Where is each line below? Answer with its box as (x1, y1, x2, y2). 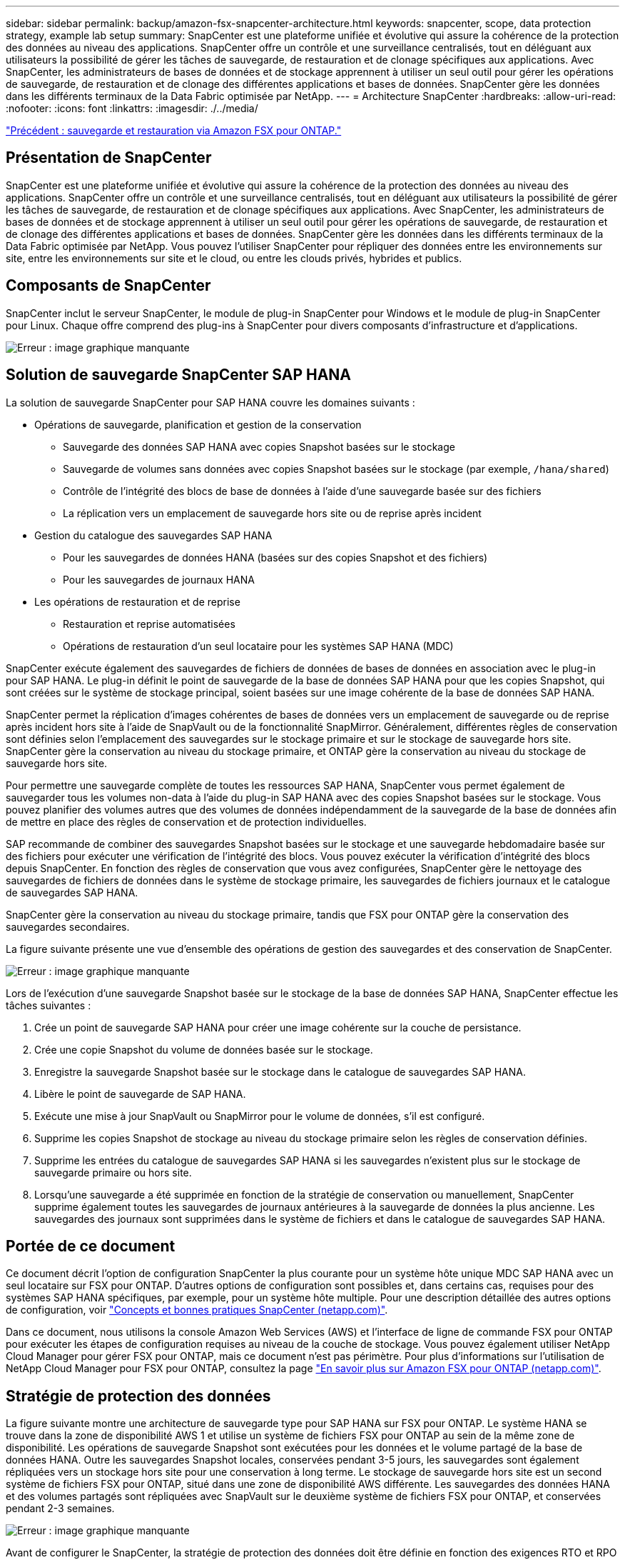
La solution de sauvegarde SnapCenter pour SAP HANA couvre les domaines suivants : (6, 396, 415, 409)
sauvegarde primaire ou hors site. (34, 1166, 192, 1179)
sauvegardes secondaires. (6, 920, 130, 933)
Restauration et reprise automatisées (63, 617, 235, 630)
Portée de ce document (6, 1236, 176, 1255)
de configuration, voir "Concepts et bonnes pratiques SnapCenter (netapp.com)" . (6, 1304, 388, 1316)
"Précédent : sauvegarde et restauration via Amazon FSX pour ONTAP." (6, 124, 342, 136)
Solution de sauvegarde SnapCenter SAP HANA (6, 366, 352, 384)
